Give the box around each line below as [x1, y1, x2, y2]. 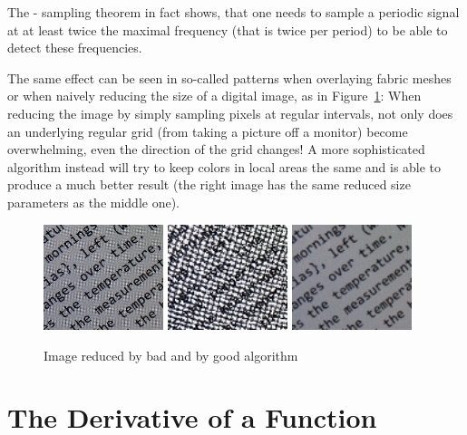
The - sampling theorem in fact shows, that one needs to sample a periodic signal [7, 3, 460, 21]
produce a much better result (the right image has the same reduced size [7, 175, 411, 194]
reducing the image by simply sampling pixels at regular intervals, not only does [7, 103, 453, 122]
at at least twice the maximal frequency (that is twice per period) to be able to [7, 20, 448, 39]
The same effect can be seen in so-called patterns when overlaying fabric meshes [7, 68, 452, 87]
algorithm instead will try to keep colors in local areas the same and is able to [7, 157, 442, 176]
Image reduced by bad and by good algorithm [44, 345, 298, 364]
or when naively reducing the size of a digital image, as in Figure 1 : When [7, 86, 422, 105]
